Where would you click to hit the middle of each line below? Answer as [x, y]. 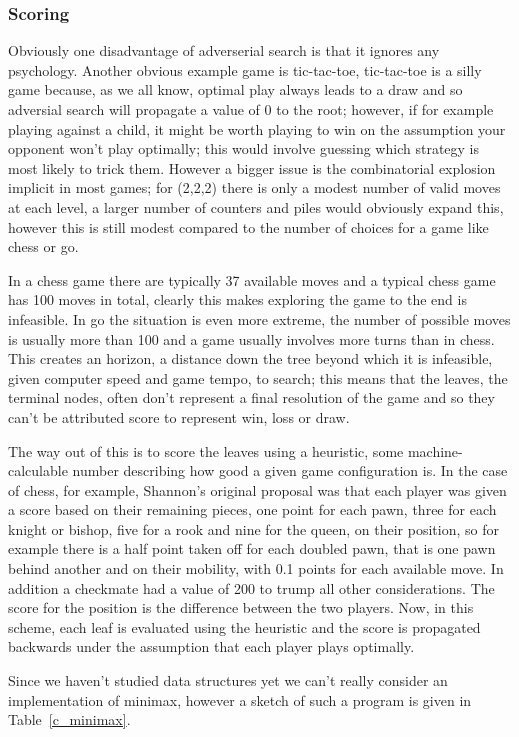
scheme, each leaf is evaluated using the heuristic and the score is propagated [244, 626]
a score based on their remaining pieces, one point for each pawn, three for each [252, 509]
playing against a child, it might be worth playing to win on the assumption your [257, 128]
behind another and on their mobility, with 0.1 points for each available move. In [256, 568]
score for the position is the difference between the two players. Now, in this [241, 607]
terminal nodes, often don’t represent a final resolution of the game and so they [251, 397]
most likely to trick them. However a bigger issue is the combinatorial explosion [252, 167]
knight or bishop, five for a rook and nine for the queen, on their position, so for [253, 528]
